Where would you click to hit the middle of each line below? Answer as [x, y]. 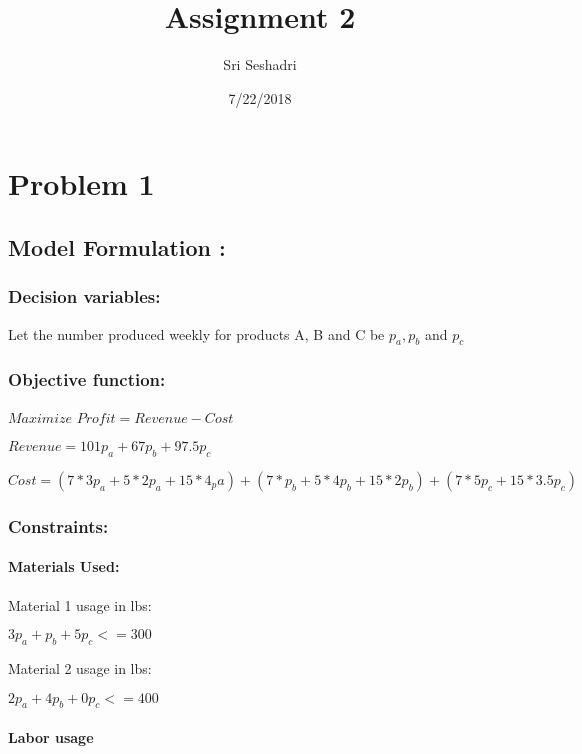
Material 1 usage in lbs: [80, 604]
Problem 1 [81, 183]
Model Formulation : [117, 246]
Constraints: [58, 525]
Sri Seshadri [260, 64]
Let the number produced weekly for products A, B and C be [196, 333]
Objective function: [87, 379]
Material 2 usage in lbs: [80, 667]
